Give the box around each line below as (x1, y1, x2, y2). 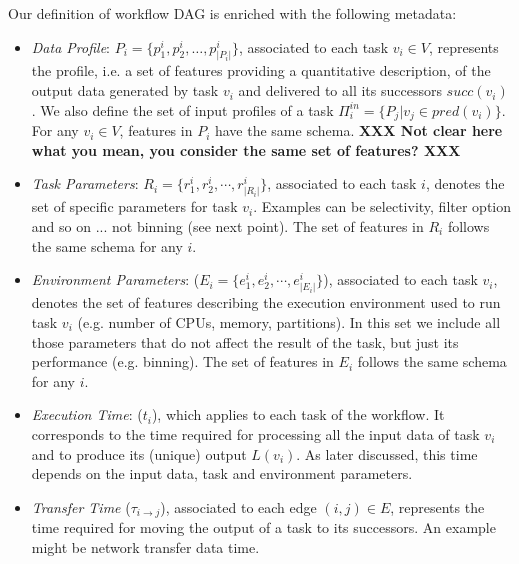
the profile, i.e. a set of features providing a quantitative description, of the (31, 60, 491, 81)
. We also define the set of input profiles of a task (31, 99, 334, 120)
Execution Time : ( (31, 404, 143, 425)
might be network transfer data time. (31, 536, 260, 557)
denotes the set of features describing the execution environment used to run (31, 292, 501, 313)
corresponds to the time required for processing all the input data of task (31, 423, 480, 444)
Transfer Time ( (31, 496, 131, 517)
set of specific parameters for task (31, 196, 238, 217)
